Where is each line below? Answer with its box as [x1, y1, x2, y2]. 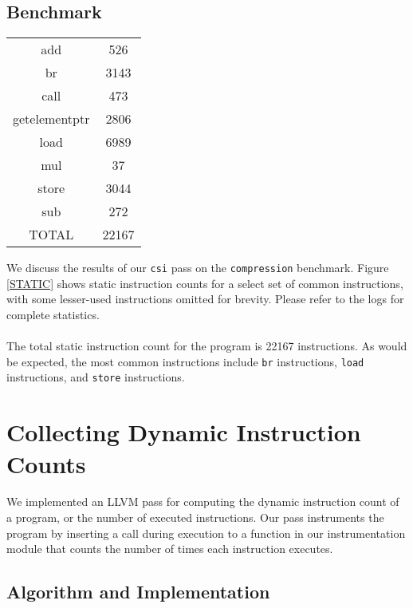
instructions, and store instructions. [6, 369, 185, 385]
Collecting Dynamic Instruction [6, 416, 361, 448]
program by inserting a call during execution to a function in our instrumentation [6, 524, 406, 541]
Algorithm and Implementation [6, 579, 270, 604]
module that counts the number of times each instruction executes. [6, 540, 333, 557]
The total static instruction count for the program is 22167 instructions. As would [6, 338, 407, 354]
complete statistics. [6, 306, 100, 323]
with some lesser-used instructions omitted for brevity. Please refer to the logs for [6, 290, 404, 307]
